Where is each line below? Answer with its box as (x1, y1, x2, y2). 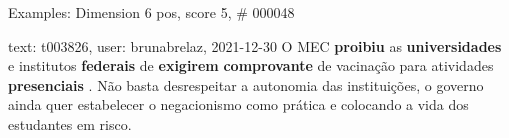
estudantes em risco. (8, 113, 132, 134)
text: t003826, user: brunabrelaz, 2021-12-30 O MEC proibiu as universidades (8, 35, 502, 56)
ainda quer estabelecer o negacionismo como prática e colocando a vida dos (8, 94, 469, 115)
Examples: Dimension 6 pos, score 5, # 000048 (8, 2, 295, 22)
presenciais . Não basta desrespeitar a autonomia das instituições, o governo (8, 74, 484, 95)
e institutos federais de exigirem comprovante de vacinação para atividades (8, 55, 494, 76)
